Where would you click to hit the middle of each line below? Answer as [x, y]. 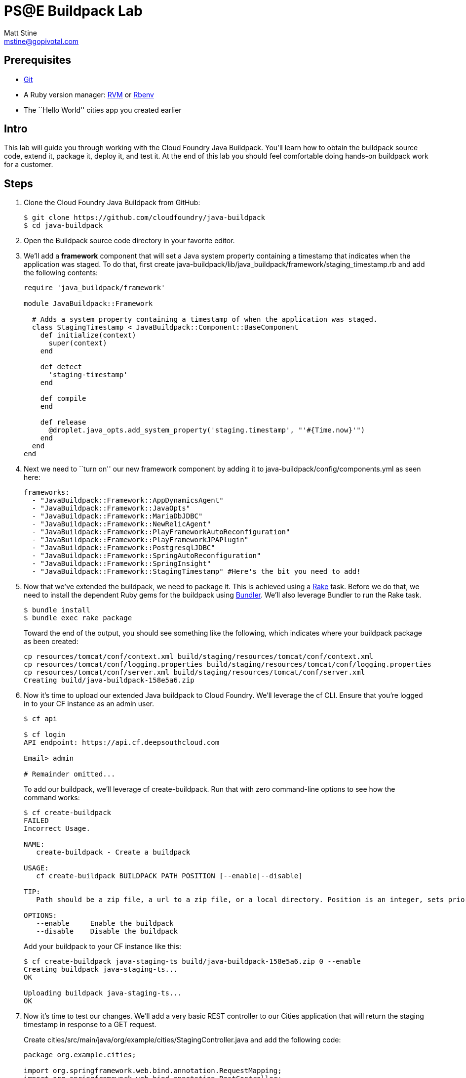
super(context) [78, 343]
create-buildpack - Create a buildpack [113, 852]
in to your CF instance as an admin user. [89, 704]
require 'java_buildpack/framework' [95, 288]
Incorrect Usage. [57, 829]
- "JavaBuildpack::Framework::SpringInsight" [121, 564]
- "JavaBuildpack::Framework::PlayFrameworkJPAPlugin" [140, 540]
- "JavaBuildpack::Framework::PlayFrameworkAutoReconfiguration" [161, 532]
